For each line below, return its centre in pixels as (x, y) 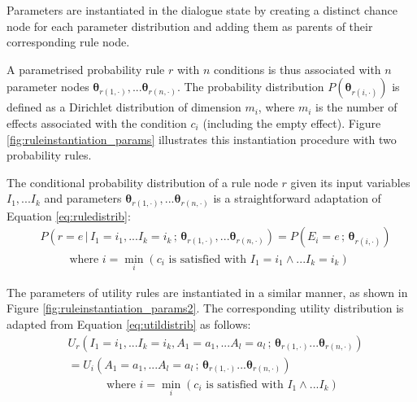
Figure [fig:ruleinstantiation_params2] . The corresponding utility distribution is (205, 308)
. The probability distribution (250, 87)
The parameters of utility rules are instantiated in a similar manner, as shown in (207, 292)
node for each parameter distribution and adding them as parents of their (190, 26)
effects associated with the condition (97, 122)
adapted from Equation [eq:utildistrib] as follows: (129, 323)
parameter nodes (48, 87)
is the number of (356, 107)
